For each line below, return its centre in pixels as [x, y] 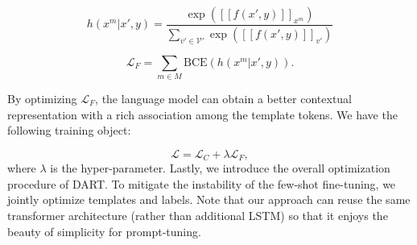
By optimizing [42, 98]
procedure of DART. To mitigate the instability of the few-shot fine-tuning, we [202, 183]
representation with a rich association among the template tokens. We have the [202, 114]
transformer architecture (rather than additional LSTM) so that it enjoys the [198, 216]
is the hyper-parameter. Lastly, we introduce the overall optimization [220, 168]
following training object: [69, 130]
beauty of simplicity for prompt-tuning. [104, 231]
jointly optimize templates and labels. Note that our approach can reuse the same [209, 199]
